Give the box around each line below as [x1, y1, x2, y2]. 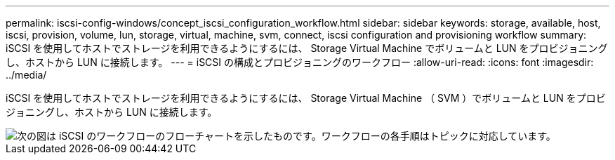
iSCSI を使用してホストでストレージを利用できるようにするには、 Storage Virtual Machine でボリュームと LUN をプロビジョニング [6, 42, 608, 54]
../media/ [6, 69, 47, 81]
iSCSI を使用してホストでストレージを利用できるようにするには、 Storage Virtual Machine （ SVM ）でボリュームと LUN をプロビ [6, 92, 606, 104]
